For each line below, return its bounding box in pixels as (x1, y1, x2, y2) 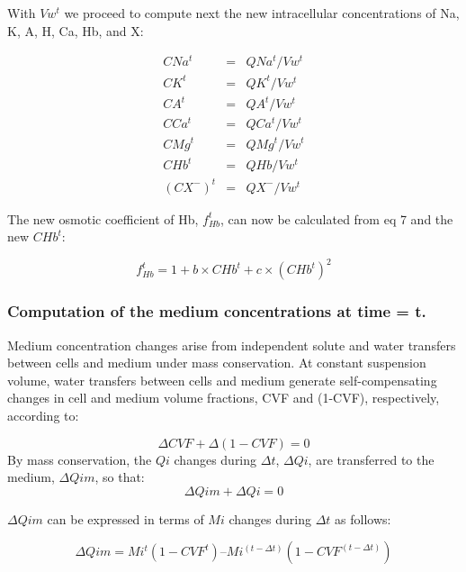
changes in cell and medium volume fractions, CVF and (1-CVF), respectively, (7, 388, 440, 407)
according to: (7, 405, 79, 424)
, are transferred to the (308, 449, 435, 468)
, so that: (94, 468, 145, 486)
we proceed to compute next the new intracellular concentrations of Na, (64, 4, 460, 22)
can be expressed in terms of (47, 509, 204, 528)
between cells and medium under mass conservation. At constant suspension (7, 353, 426, 372)
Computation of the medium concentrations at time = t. (7, 300, 426, 322)
